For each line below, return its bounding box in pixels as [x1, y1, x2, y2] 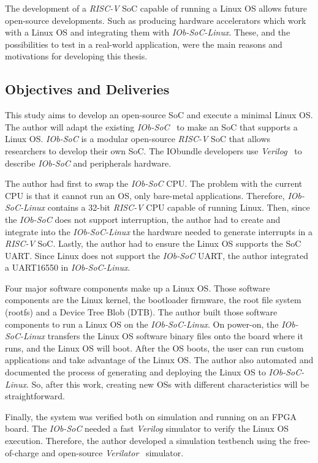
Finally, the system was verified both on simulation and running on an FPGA [5, 410, 297, 423]
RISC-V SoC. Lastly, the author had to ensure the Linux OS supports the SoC [5, 237, 301, 250]
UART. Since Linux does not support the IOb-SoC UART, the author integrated [5, 249, 308, 262]
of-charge [5, 446, 39, 459]
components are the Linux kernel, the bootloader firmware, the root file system [5, 293, 301, 306]
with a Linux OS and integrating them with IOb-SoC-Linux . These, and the [5, 26, 290, 39]
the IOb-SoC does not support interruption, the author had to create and [5, 213, 281, 225]
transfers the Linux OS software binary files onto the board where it [47, 329, 303, 342]
